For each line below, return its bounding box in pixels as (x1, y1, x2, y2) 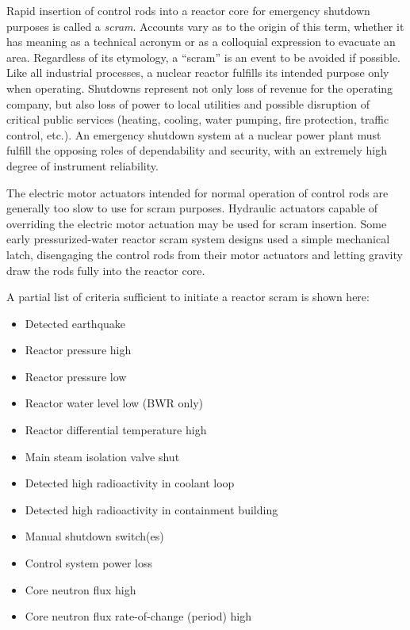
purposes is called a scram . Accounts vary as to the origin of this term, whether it (6, 17, 404, 34)
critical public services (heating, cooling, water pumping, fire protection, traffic (6, 111, 389, 128)
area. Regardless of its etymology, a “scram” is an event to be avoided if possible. (6, 48, 401, 65)
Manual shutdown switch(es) (25, 528, 164, 544)
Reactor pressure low (25, 368, 127, 384)
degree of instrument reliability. (6, 157, 159, 174)
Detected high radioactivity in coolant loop (25, 475, 235, 491)
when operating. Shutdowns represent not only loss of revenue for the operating (6, 79, 393, 96)
